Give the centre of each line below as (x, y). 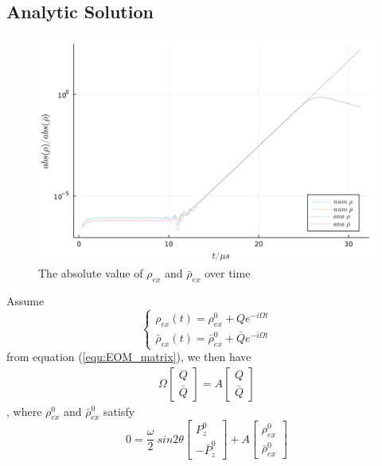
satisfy (119, 411)
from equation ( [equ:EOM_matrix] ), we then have (129, 357)
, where (24, 411)
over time (228, 273)
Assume (25, 300)
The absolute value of (91, 273)
